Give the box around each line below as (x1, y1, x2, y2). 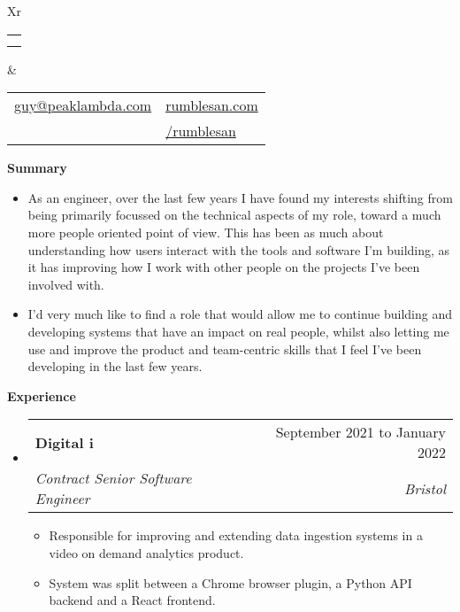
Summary (7, 159, 67, 177)
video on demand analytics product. (49, 543, 244, 562)
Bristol (403, 477, 446, 499)
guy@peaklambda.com (14, 95, 152, 116)
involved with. (27, 275, 104, 293)
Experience (7, 386, 76, 405)
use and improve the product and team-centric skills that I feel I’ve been (27, 339, 422, 358)
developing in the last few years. (27, 357, 203, 376)
